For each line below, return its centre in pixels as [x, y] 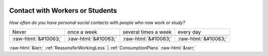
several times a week [147, 32]
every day [189, 32]
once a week [82, 32]
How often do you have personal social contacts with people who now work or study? [97, 23]
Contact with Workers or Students [63, 11]
